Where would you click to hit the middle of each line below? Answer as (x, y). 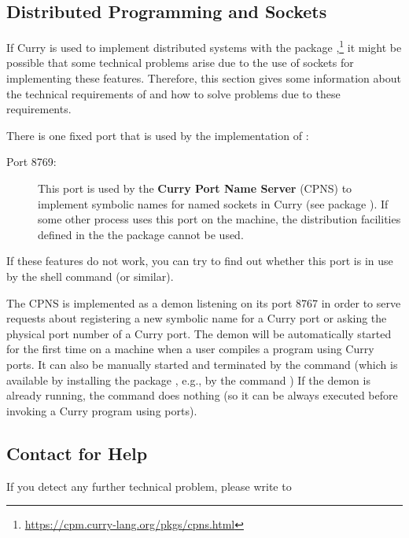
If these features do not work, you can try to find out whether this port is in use (200, 261)
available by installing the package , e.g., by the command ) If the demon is (188, 380)
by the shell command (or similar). (90, 276)
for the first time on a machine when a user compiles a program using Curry (190, 349)
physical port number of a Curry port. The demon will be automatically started (199, 333)
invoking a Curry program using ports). (102, 410)
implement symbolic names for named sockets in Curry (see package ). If (213, 203)
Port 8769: (31, 162)
